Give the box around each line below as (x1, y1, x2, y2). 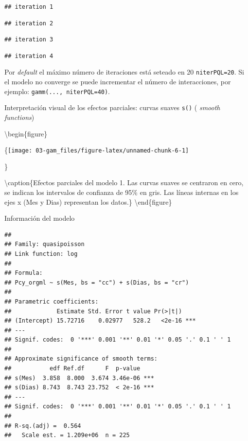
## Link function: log (4, 250, 78, 257)
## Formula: (4, 269, 43, 277)
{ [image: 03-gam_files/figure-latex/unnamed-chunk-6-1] (4, 145, 189, 155)
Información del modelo (4, 213, 75, 223)
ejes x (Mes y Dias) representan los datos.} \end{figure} (4, 196, 172, 207)
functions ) (4, 112, 35, 122)
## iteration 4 (4, 52, 53, 59)
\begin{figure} (4, 128, 48, 138)
